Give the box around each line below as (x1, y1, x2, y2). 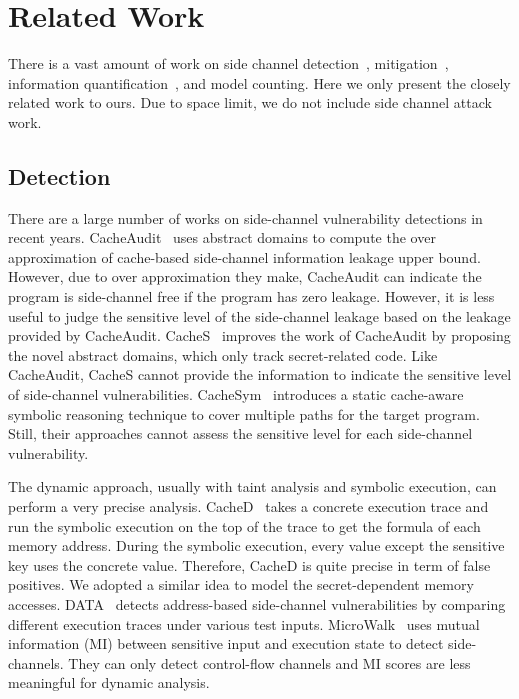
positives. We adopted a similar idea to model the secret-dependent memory (8, 574, 474, 595)
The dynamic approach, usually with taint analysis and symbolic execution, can (8, 476, 497, 497)
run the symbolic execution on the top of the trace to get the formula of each (8, 515, 481, 536)
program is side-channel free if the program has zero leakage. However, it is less (8, 286, 495, 307)
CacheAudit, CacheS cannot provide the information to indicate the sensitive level (8, 364, 512, 385)
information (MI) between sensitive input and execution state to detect (8, 633, 444, 654)
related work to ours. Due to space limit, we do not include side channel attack (8, 92, 492, 113)
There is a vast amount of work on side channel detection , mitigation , (8, 53, 449, 74)
